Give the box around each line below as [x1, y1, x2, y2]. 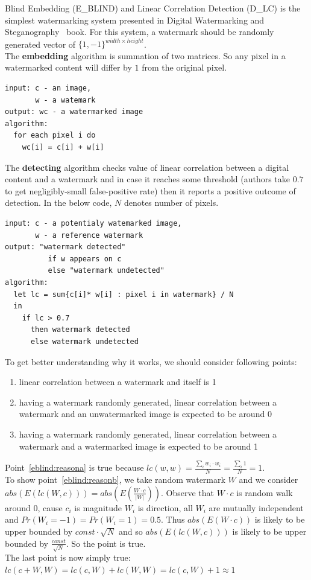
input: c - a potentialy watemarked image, [5, 219, 182, 228]
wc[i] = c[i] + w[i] [22, 143, 104, 152]
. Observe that [161, 486, 215, 499]
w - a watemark [35, 95, 96, 104]
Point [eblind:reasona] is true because [5, 461, 144, 474]
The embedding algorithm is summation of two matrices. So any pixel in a [5, 49, 286, 62]
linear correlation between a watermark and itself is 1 [19, 375, 216, 388]
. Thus [161, 513, 185, 526]
